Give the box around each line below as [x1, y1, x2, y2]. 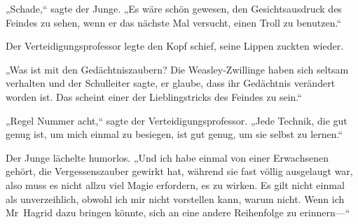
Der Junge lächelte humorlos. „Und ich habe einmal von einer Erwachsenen [6, 150, 329, 164]
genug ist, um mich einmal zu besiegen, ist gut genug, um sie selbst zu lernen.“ [6, 127, 343, 141]
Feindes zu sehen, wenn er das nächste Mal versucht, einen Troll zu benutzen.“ [6, 15, 341, 29]
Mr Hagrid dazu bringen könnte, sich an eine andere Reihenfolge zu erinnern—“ [6, 205, 350, 220]
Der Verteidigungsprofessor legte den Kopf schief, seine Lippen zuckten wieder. [6, 38, 344, 53]
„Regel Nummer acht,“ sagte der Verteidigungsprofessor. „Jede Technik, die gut [6, 113, 347, 127]
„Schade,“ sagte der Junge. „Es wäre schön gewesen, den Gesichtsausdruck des [6, 1, 342, 15]
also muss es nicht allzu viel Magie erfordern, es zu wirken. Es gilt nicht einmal [6, 177, 345, 192]
